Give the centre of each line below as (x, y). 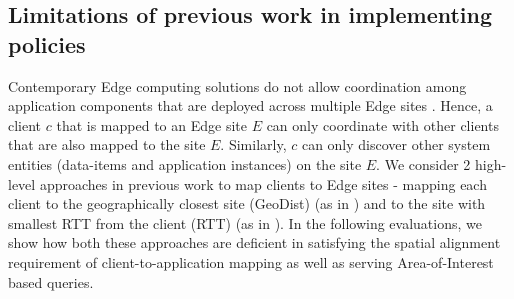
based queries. (51, 281)
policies (47, 43)
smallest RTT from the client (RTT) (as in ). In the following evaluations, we (245, 222)
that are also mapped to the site (107, 144)
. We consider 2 (423, 163)
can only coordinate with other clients (382, 124)
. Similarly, (253, 144)
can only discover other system (396, 144)
